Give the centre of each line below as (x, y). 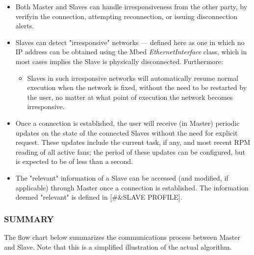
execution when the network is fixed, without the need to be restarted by (137, 87)
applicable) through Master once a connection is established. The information (132, 187)
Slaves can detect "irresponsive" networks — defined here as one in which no (130, 42)
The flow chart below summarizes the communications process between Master (122, 237)
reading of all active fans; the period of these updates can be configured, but (130, 151)
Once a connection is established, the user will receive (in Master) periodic (127, 123)
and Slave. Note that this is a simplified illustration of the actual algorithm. (118, 246)
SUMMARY (29, 219)
